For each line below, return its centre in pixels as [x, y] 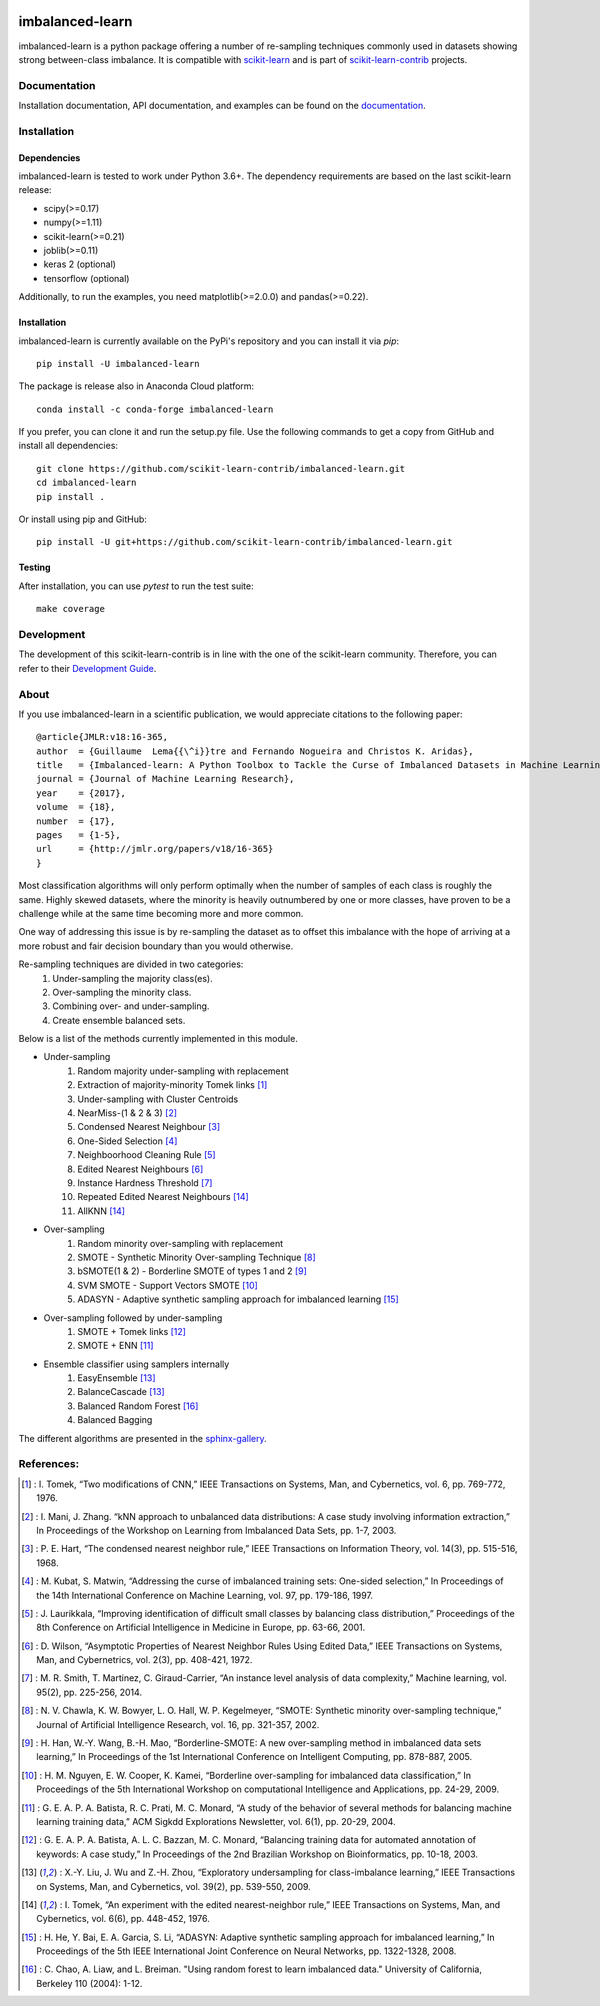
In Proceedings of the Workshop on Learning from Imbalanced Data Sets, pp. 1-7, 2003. [216, 1530]
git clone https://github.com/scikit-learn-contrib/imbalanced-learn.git [221, 468]
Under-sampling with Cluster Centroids [158, 1099]
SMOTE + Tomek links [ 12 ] [132, 1331]
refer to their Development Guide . [87, 668]
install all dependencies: [68, 446]
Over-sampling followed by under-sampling [133, 1317]
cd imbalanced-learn [86, 483]
